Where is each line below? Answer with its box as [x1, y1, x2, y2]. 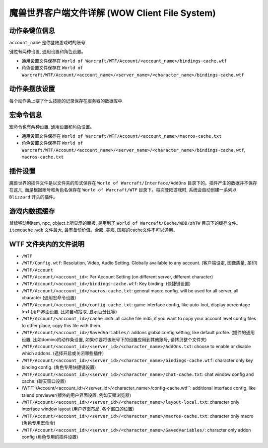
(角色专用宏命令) [21, 420, 56, 426]
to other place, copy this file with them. [21, 322, 102, 328]
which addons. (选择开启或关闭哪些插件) [21, 351, 104, 357]
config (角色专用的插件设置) [21, 434, 78, 440]
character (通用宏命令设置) [21, 295, 76, 301]
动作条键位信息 [9, 26, 55, 35]
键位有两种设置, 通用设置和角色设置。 [9, 49, 86, 55]
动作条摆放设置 [9, 85, 55, 93]
